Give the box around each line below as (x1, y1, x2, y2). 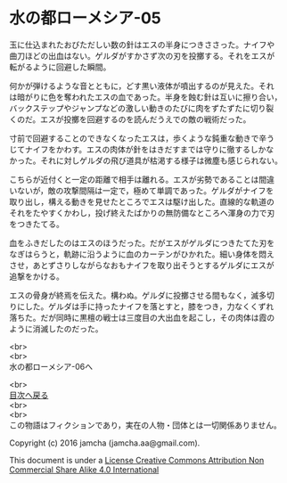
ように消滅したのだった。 (9, 323, 103, 334)
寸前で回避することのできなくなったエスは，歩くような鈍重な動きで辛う (9, 133, 275, 143)
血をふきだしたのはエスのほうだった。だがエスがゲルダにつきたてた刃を (9, 237, 275, 248)
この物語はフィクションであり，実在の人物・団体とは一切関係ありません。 (9, 420, 283, 430)
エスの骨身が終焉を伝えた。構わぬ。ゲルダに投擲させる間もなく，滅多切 (9, 290, 275, 300)
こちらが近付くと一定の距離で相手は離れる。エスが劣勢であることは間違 (9, 174, 275, 184)
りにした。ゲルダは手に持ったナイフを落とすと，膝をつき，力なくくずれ (9, 300, 275, 312)
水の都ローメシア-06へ (9, 361, 94, 372)
